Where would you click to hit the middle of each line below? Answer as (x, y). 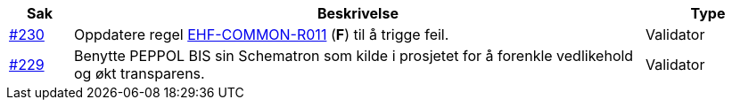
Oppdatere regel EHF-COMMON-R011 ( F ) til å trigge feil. (261, 34)
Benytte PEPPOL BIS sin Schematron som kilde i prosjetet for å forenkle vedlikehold (354, 56)
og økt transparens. (139, 73)
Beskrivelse (358, 13)
